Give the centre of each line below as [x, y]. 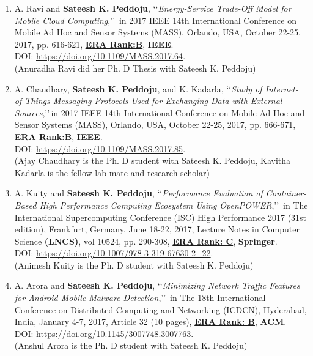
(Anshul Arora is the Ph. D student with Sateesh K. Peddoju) [131, 345]
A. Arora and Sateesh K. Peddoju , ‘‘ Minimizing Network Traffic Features [157, 285]
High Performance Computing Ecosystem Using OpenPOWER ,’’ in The [174, 205]
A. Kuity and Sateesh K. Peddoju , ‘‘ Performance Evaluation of [138, 193]
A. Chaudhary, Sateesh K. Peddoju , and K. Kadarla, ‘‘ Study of [138, 88]
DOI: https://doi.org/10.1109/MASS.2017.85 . [100, 148]
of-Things [32, 101]
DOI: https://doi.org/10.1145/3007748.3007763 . [104, 333]
